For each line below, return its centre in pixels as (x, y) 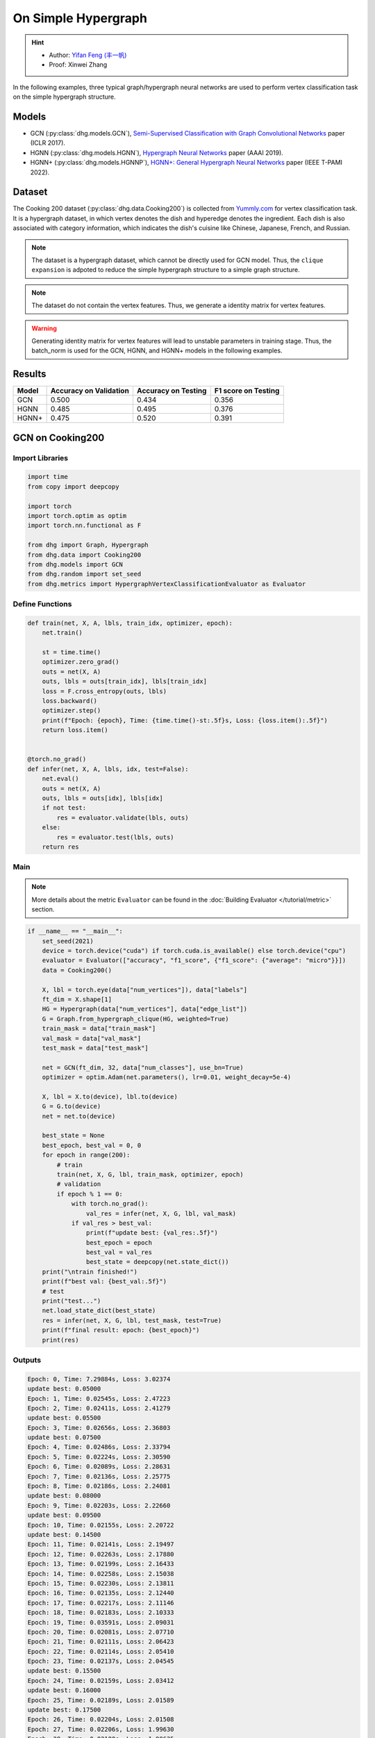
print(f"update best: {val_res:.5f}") (152, 1233)
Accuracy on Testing (172, 391)
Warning (44, 328)
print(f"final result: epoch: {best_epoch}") (121, 1330)
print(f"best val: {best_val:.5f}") (104, 1282)
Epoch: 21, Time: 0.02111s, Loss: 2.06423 (101, 1642)
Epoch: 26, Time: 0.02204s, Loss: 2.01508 (101, 1720)
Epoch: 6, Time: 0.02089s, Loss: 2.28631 (99, 1467)
